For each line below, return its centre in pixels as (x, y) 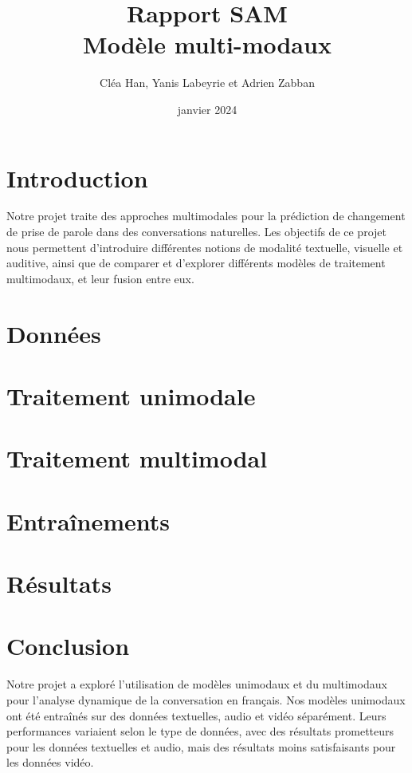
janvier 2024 (207, 109)
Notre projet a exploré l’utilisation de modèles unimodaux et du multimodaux (197, 684)
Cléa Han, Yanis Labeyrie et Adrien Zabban (207, 83)
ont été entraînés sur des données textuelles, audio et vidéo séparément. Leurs (196, 715)
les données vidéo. (50, 762)
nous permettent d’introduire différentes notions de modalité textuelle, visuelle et (205, 247)
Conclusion (68, 646)
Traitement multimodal (137, 458)
